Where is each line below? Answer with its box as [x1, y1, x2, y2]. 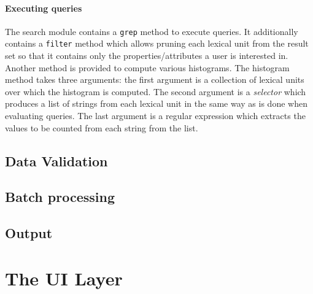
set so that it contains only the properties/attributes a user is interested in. [5, 49, 288, 62]
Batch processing [5, 187, 115, 206]
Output [5, 223, 53, 242]
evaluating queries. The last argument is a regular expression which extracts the [5, 109, 306, 122]
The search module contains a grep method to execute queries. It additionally [5, 25, 298, 37]
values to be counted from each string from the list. [5, 121, 198, 134]
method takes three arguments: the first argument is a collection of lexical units [5, 73, 304, 86]
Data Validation [5, 151, 108, 170]
